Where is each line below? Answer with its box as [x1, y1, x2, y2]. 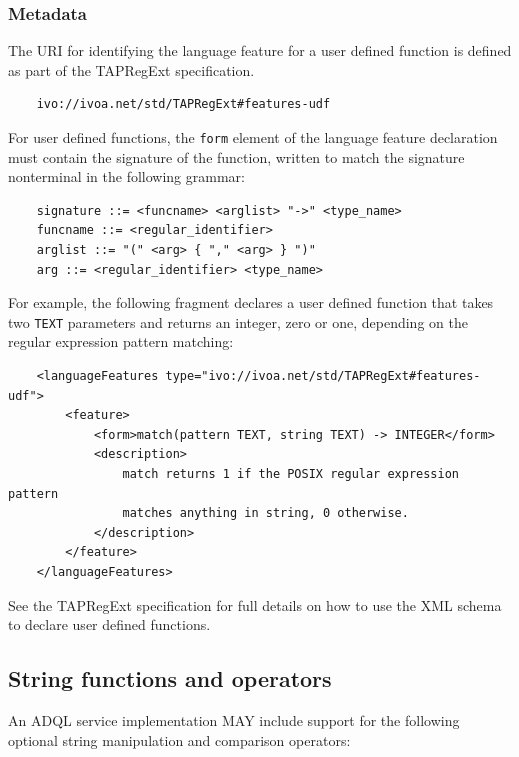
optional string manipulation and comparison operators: [8, 729, 351, 750]
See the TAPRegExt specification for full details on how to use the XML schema [8, 594, 502, 615]
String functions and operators [8, 663, 332, 694]
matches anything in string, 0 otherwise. [122, 506, 409, 521]
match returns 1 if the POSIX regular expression [122, 467, 460, 482]
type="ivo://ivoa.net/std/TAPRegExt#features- [165, 369, 481, 384]
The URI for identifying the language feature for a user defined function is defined [8, 40, 512, 61]
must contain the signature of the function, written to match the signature [8, 146, 465, 167]
